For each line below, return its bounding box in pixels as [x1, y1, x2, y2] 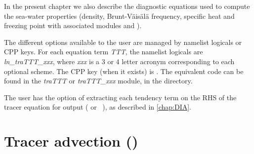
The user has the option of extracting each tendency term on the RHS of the [4, 92, 237, 102]
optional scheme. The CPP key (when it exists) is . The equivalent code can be [4, 66, 244, 76]
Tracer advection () [4, 131, 138, 151]
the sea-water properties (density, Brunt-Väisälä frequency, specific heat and [4, 10, 235, 21]
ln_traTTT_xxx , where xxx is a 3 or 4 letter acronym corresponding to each [4, 56, 235, 66]
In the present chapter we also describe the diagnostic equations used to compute [4, 1, 250, 11]
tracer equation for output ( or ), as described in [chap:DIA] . [4, 102, 191, 112]
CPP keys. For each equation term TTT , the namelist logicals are [4, 46, 203, 57]
